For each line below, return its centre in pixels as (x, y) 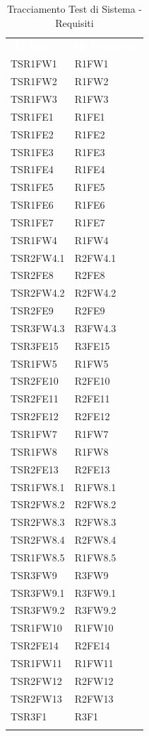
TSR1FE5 (32, 187)
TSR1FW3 (34, 98)
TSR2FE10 (35, 381)
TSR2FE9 (32, 311)
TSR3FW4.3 (38, 328)
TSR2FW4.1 (38, 257)
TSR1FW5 (34, 363)
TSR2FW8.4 (38, 540)
